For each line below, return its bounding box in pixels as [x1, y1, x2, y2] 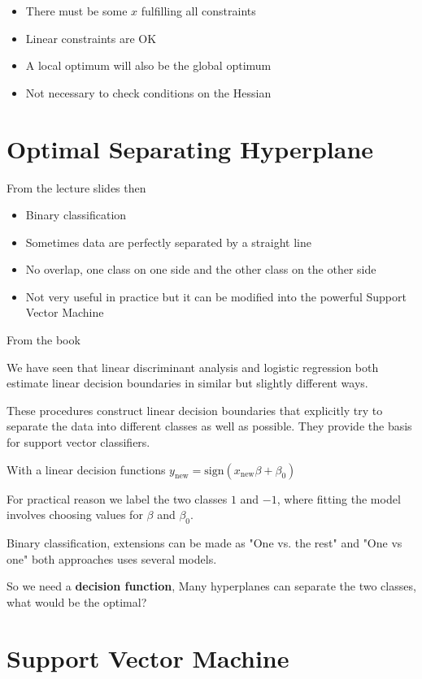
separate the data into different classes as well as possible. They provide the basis [7, 417, 412, 435]
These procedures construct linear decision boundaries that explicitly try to [7, 401, 383, 418]
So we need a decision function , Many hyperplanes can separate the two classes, [7, 577, 416, 595]
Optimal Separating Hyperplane [7, 132, 374, 165]
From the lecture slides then [7, 179, 146, 196]
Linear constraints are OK [25, 29, 157, 46]
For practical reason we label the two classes [7, 490, 228, 507]
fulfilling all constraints [141, 2, 256, 19]
